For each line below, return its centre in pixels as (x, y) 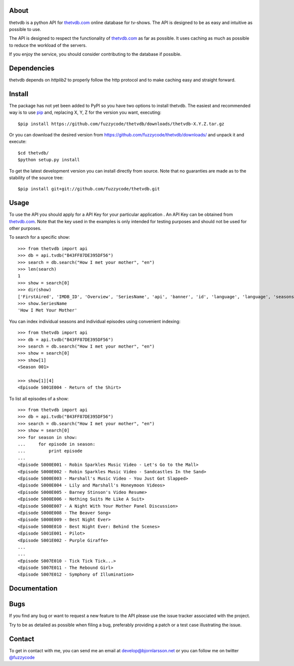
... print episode (50, 451)
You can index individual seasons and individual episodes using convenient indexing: (95, 321)
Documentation (33, 589)
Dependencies (32, 68)
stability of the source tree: (36, 178)
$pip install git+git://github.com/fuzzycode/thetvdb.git (89, 189)
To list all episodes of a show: (39, 398)
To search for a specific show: (40, 237)
